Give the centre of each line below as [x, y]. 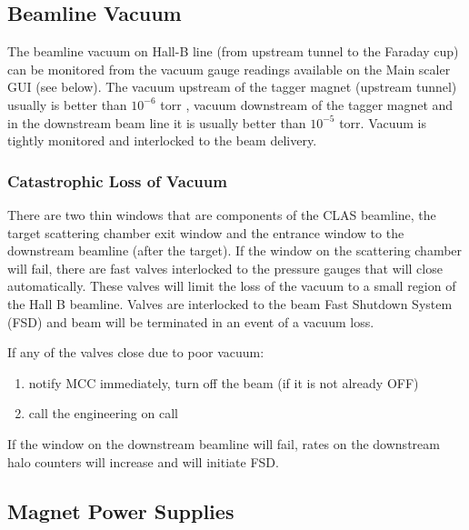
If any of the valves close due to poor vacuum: [136, 352]
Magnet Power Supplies [121, 510]
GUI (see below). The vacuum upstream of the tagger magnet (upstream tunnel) [232, 87]
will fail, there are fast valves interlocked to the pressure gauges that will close [225, 268]
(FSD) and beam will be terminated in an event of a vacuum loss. [191, 321]
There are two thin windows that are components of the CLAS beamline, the [222, 214]
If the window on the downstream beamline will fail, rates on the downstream [224, 443]
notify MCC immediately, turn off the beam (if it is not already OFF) [224, 382]
